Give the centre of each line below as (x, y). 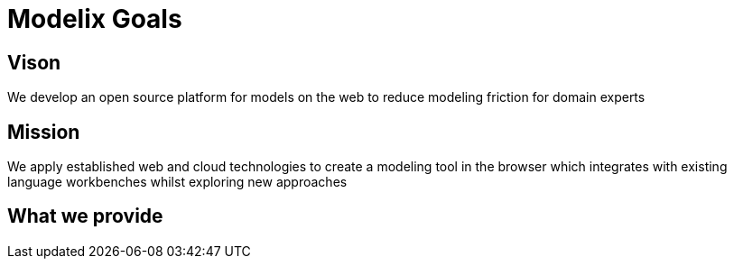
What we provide (85, 216)
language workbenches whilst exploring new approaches (177, 182)
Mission (44, 132)
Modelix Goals (95, 19)
